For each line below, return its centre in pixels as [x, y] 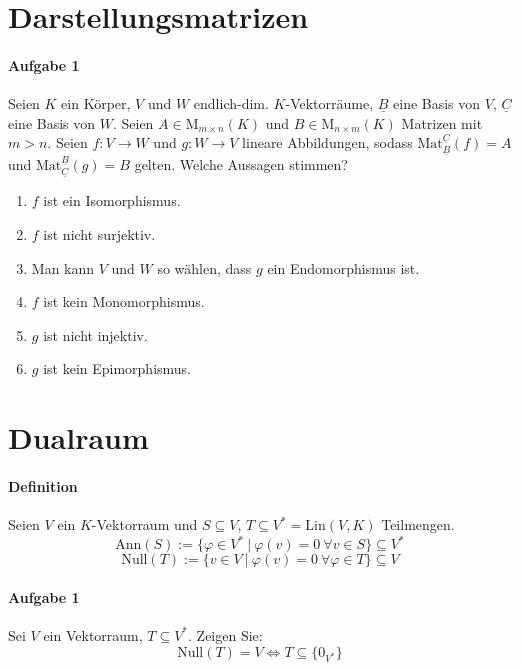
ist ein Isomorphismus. [112, 200]
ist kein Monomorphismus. [124, 301]
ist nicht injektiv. [95, 334]
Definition [43, 485]
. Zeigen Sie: [225, 634]
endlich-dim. [231, 103]
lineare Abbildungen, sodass [327, 142]
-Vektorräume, [329, 103]
